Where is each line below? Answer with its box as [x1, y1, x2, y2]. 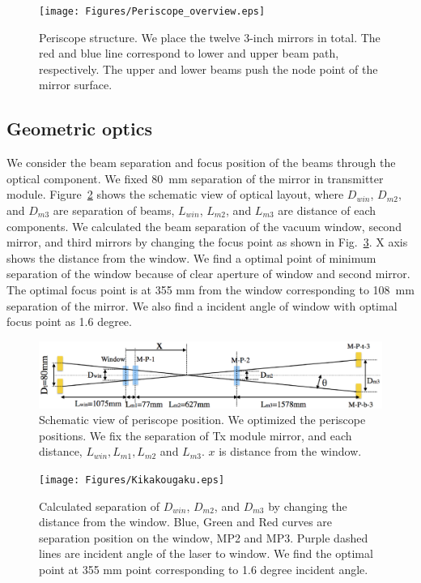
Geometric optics [6, 116, 152, 141]
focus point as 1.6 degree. [6, 313, 132, 330]
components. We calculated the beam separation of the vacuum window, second [6, 217, 402, 234]
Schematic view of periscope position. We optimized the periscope [39, 411, 366, 428]
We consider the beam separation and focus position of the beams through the [6, 154, 396, 171]
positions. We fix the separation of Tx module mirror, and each [39, 427, 352, 444]
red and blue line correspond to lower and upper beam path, [39, 45, 339, 62]
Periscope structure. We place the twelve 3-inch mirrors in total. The [39, 28, 381, 45]
